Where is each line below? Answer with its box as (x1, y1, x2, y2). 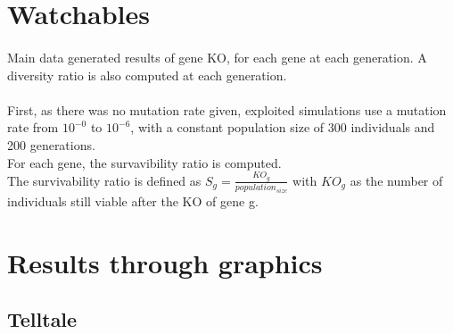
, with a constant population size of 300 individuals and (130, 118, 435, 137)
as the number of (350, 171, 443, 189)
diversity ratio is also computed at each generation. (7, 65, 287, 84)
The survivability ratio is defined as (7, 171, 202, 189)
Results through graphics (7, 244, 323, 280)
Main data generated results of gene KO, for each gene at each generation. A (7, 47, 427, 66)
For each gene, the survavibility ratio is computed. (7, 153, 282, 171)
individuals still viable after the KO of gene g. (7, 191, 259, 210)
